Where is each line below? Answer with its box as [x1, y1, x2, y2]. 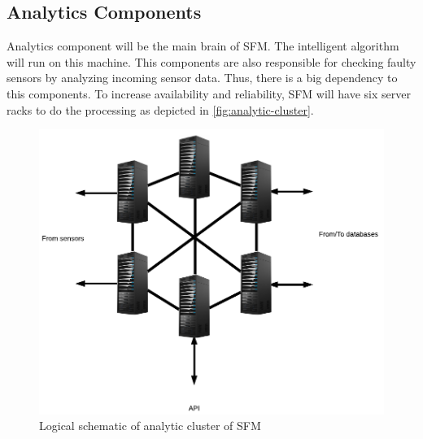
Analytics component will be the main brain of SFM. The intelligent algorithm [7, 37, 399, 54]
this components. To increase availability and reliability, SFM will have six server [7, 85, 411, 102]
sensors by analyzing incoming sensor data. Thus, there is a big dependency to [7, 69, 398, 86]
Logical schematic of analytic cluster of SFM [39, 417, 261, 434]
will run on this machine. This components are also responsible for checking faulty [7, 53, 416, 70]
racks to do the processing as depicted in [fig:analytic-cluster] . [7, 101, 314, 118]
